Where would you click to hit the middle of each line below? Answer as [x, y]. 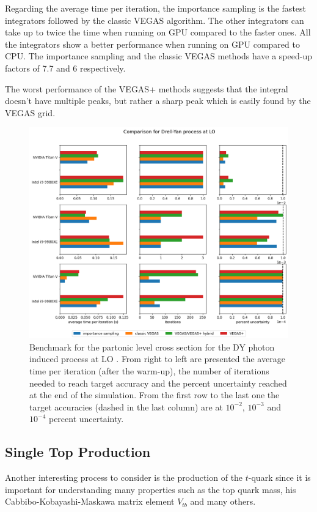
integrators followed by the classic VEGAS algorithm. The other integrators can [155, 20]
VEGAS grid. [30, 112]
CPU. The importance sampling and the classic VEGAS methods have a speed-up [158, 56]
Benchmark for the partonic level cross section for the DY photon [152, 347]
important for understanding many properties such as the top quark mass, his [151, 489]
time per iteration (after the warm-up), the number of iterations [149, 371]
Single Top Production [78, 452]
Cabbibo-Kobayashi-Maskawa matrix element [90, 501]
